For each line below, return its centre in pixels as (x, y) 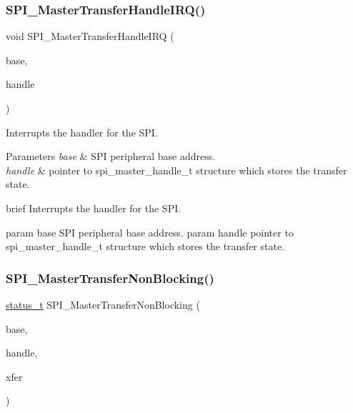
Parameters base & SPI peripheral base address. (111, 156)
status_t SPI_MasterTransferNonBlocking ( (103, 304)
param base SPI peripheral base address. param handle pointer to (150, 232)
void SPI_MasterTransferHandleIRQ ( (90, 36)
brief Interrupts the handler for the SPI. (94, 208)
